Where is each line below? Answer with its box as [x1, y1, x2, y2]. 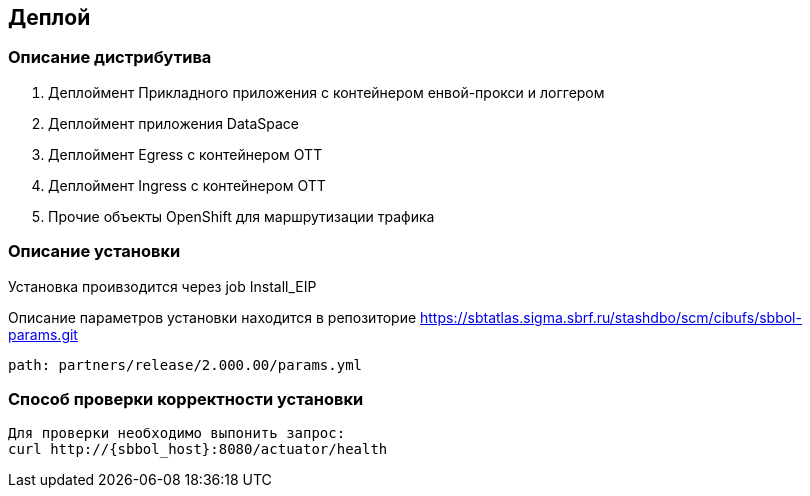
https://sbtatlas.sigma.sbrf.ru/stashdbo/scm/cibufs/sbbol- [420, 308, 802, 326]
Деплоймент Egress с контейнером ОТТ [48, 145, 323, 163]
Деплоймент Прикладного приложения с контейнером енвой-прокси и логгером [48, 83, 605, 101]
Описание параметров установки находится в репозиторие [8, 308, 417, 326]
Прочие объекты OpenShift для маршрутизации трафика [48, 207, 435, 225]
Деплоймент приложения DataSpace [48, 114, 300, 132]
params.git [8, 325, 78, 343]
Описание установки [8, 241, 181, 262]
